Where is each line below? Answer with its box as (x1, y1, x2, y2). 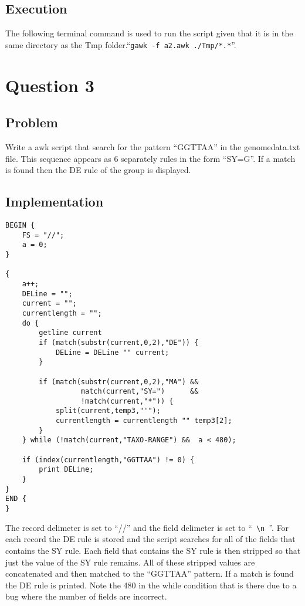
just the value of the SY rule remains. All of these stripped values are (5, 556, 255, 568)
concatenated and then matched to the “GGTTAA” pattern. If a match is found (5, 567, 294, 580)
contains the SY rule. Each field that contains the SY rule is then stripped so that (5, 544, 301, 556)
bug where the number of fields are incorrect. (5, 590, 167, 602)
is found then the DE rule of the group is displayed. (5, 164, 191, 176)
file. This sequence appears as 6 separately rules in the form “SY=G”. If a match (5, 152, 296, 164)
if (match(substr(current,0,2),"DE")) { (39, 338, 199, 347)
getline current (39, 329, 102, 337)
